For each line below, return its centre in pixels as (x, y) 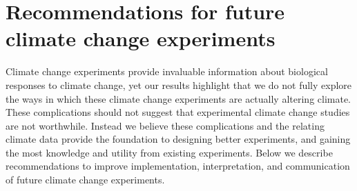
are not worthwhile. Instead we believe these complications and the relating (165, 125)
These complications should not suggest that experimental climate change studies (178, 112)
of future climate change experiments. (85, 180)
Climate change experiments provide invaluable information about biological (167, 71)
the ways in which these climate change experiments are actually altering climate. (178, 98)
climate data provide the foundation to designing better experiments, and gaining (178, 139)
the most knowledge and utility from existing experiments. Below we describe (169, 152)
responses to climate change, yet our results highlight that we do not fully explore (179, 84)
